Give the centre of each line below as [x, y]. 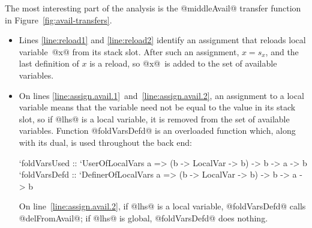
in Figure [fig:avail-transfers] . [58, 19]
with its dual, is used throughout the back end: [105, 142]
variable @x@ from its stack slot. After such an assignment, [129, 51]
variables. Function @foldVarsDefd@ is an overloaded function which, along [157, 130]
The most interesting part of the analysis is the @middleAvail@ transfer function [153, 8]
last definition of [49, 63]
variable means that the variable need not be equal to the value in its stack [157, 107]
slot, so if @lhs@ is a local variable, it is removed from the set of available [154, 118]
